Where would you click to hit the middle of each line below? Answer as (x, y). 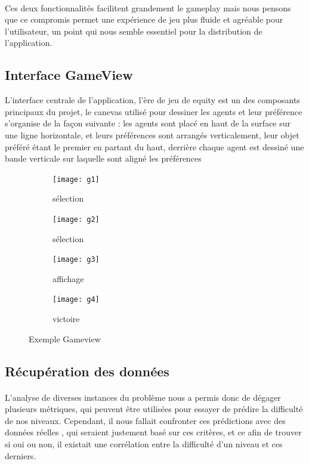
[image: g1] (76, 179)
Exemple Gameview (65, 338)
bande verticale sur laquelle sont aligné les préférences (103, 158)
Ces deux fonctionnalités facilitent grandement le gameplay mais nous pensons (148, 7)
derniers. (21, 455)
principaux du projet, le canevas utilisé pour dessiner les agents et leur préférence (154, 111)
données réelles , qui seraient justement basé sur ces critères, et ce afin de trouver (153, 432)
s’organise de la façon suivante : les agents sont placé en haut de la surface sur (148, 123)
